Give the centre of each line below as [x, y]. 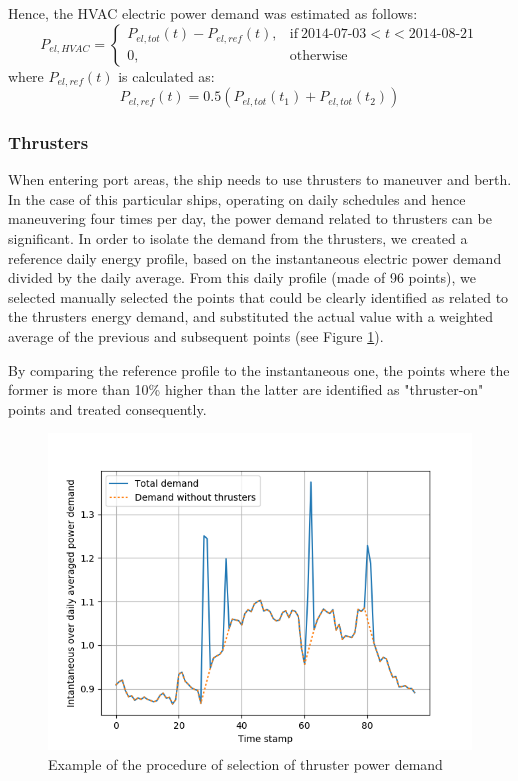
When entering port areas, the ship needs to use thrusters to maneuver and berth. [260, 179]
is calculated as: [166, 75]
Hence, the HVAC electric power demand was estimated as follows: [213, 13]
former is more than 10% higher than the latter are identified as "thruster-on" [246, 389]
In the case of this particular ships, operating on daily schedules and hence [237, 198]
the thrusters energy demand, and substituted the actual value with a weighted [250, 316]
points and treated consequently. [107, 408]
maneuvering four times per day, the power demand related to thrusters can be [250, 218]
